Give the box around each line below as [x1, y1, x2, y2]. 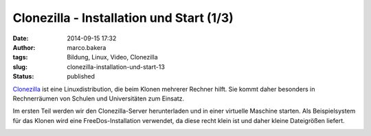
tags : [12, 53, 28, 62]
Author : [12, 43, 36, 51]
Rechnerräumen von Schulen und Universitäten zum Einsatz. [12, 94, 185, 103]
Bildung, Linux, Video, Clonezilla [67, 53, 158, 62]
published [67, 72, 95, 81]
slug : [12, 62, 27, 71]
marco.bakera [67, 43, 106, 51]
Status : [12, 72, 34, 81]
